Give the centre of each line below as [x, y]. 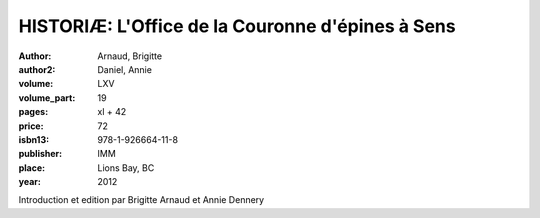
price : [31, 126]
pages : [33, 112]
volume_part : [47, 97]
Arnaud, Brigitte [130, 56]
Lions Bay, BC [126, 167]
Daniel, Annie [124, 69]
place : [32, 167]
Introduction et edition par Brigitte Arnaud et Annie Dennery [141, 200]
